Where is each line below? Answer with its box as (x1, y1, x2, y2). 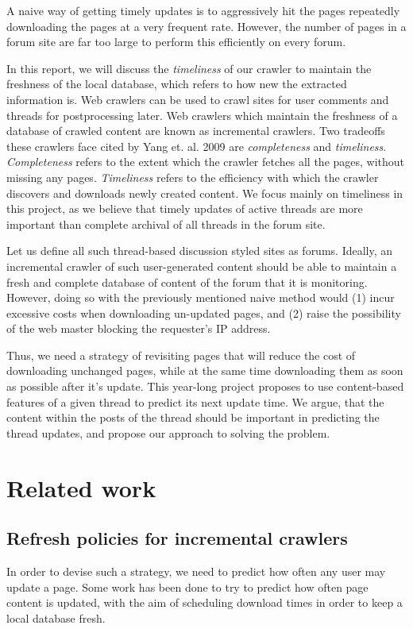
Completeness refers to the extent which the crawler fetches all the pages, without (6, 153, 405, 170)
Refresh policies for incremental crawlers (6, 526, 348, 550)
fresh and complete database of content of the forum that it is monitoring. (6, 273, 368, 290)
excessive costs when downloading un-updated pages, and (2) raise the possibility (6, 304, 401, 321)
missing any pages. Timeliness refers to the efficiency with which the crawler (6, 168, 379, 185)
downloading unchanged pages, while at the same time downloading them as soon (6, 362, 403, 379)
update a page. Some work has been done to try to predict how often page (6, 578, 369, 595)
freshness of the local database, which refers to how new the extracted (6, 75, 347, 92)
